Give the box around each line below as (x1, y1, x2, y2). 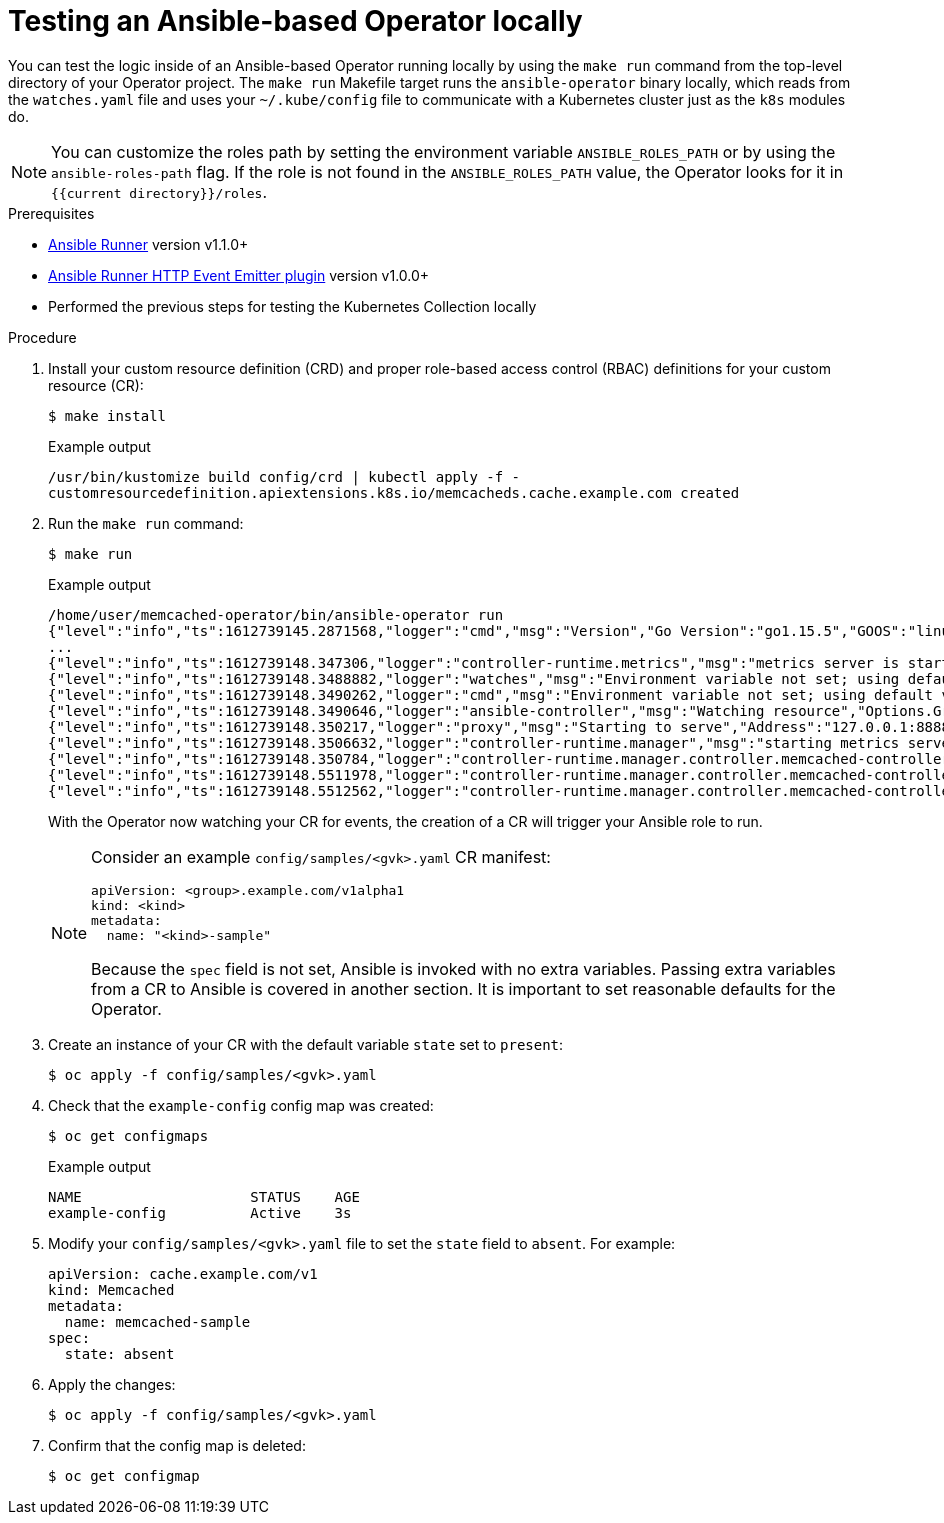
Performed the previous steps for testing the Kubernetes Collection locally (48, 297, 537, 315)
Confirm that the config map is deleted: (48, 1436, 306, 1454)
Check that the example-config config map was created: (48, 1096, 434, 1114)
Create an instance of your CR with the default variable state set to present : (48, 1035, 564, 1053)
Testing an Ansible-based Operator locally (8, 4, 583, 38)
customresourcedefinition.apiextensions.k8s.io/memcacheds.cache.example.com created (48, 484, 740, 501)
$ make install (48, 407, 167, 424)
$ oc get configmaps (48, 1127, 209, 1144)
